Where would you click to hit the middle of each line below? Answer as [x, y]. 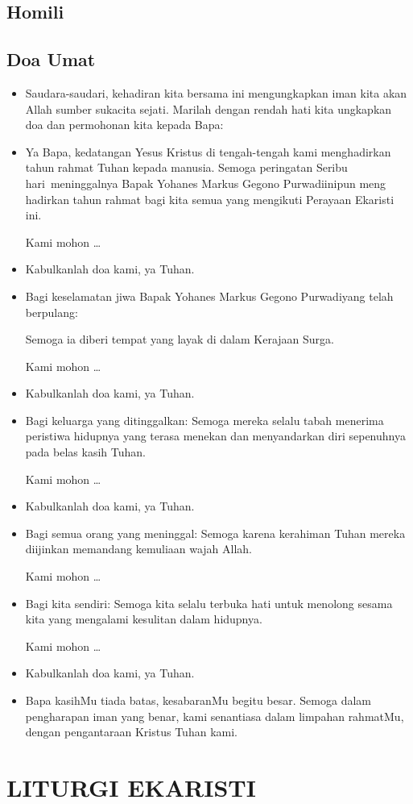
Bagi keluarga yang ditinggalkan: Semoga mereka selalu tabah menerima [204, 420]
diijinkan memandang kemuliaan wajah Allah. [139, 549]
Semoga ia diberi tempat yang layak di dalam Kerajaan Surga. [180, 339]
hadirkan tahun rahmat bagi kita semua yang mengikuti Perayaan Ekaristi [210, 199]
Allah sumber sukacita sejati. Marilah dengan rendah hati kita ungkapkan [209, 108]
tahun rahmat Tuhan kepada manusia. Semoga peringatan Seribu [186, 167]
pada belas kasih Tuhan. [85, 452]
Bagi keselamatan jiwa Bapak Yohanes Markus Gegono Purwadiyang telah [209, 296]
